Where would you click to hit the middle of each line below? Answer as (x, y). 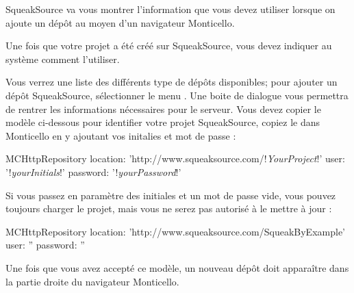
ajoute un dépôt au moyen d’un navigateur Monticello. (120, 22)
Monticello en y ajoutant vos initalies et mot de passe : (121, 135)
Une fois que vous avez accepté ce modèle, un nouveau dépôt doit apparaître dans (177, 267)
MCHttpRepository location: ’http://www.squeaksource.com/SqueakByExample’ (175, 231)
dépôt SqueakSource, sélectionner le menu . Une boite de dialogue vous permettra (177, 95)
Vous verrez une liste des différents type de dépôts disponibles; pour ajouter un (172, 82)
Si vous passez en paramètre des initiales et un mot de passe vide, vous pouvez (171, 195)
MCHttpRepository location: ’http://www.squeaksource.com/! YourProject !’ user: (175, 158)
